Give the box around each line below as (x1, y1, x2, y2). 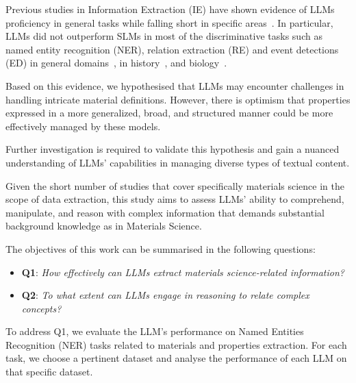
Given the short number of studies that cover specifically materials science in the (5, 178, 344, 193)
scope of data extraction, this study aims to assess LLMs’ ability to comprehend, (5, 192, 344, 206)
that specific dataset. (5, 365, 93, 379)
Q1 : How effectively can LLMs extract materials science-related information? (21, 264, 344, 279)
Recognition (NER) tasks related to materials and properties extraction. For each (5, 337, 347, 351)
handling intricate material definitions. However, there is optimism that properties (5, 92, 351, 106)
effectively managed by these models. (5, 119, 161, 133)
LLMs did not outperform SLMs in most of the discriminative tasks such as (5, 29, 322, 43)
